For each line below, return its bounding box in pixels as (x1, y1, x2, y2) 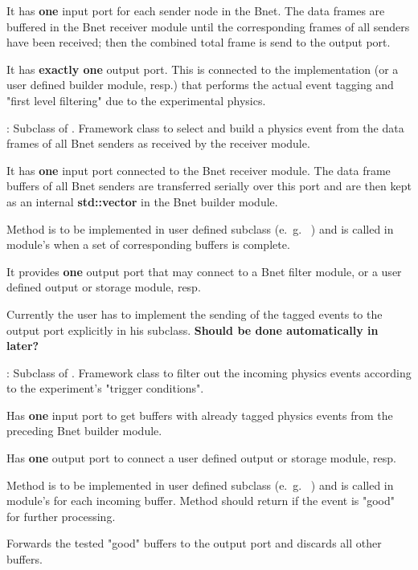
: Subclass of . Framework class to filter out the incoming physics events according (6, 364, 412, 381)
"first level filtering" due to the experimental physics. (6, 92, 266, 108)
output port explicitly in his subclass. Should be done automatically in (6, 321, 379, 338)
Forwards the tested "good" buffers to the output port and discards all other (6, 535, 382, 552)
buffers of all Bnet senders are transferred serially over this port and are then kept (6, 177, 412, 194)
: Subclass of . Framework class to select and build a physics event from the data (6, 119, 404, 136)
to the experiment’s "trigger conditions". (6, 380, 204, 397)
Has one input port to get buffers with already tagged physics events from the (6, 406, 393, 423)
